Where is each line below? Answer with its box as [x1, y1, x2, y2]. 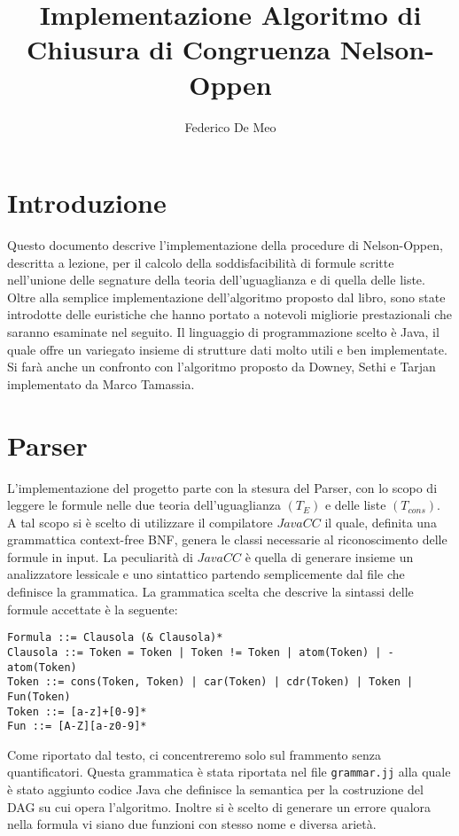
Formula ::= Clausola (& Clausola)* [7, 631, 223, 645]
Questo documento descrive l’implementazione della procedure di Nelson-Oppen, [7, 236, 443, 254]
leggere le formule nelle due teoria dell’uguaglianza [7, 496, 281, 514]
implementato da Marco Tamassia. [7, 374, 195, 393]
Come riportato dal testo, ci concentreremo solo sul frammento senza [7, 745, 382, 763]
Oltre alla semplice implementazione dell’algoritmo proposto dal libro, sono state [7, 287, 446, 306]
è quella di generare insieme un [245, 547, 414, 566]
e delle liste [324, 496, 386, 514]
